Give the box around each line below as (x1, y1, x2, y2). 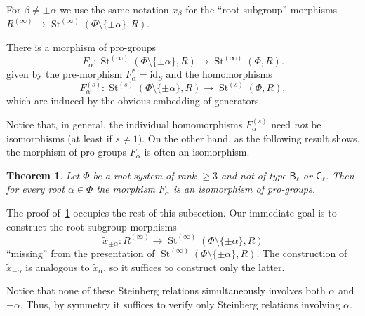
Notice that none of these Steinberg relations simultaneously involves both (6, 283, 326, 298)
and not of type (220, 167, 286, 182)
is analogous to (25, 259, 90, 274)
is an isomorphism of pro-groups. (173, 181, 315, 196)
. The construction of (256, 246, 347, 261)
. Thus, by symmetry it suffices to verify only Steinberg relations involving (20, 296, 340, 311)
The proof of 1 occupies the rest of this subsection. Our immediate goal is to (6, 205, 337, 220)
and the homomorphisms (166, 67, 272, 81)
